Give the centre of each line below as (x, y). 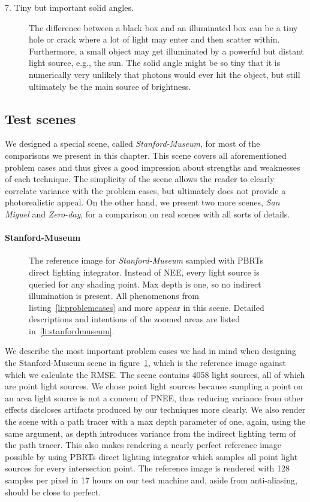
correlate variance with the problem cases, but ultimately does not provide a (145, 190)
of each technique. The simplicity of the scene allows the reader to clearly (140, 179)
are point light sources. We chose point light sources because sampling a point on (154, 386)
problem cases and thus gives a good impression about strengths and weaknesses (153, 167)
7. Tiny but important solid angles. (69, 7)
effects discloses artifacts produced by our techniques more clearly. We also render (155, 409)
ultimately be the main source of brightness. (110, 86)
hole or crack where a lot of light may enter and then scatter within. (154, 39)
